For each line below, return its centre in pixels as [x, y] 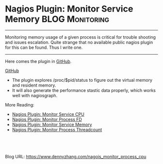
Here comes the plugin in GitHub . [38, 61]
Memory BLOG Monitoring [57, 19]
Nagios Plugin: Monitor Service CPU [48, 114]
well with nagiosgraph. [35, 95]
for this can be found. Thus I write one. [44, 47]
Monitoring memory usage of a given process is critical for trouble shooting [81, 37]
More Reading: [20, 104]
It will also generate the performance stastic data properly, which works [84, 90]
